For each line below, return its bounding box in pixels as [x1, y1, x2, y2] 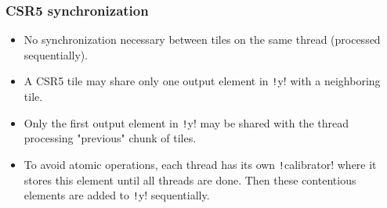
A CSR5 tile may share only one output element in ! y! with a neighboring [24, 73, 381, 89]
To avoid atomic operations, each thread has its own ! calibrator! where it [24, 156, 377, 172]
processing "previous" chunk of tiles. [24, 130, 197, 146]
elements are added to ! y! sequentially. [24, 187, 210, 203]
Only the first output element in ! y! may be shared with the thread [24, 114, 349, 131]
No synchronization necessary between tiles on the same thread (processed [24, 31, 381, 48]
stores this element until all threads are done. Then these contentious [24, 171, 356, 188]
